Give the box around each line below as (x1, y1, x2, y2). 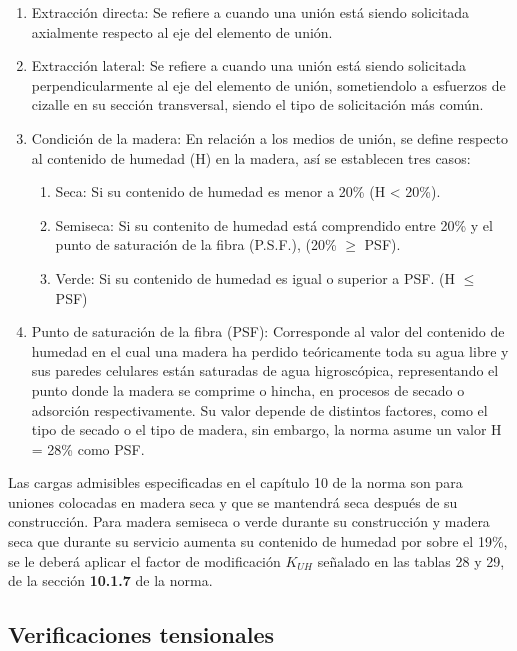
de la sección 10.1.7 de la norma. (8, 570, 213, 591)
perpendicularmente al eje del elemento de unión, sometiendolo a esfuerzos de (31, 74, 506, 95)
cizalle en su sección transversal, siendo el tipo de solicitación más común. (31, 94, 484, 115)
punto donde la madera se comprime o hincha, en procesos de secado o (31, 379, 465, 400)
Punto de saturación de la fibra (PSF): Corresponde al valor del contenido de (31, 321, 505, 342)
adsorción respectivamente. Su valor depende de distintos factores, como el (31, 399, 488, 420)
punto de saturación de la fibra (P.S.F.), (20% (55, 234, 337, 255)
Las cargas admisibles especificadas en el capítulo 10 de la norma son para (8, 472, 463, 493)
